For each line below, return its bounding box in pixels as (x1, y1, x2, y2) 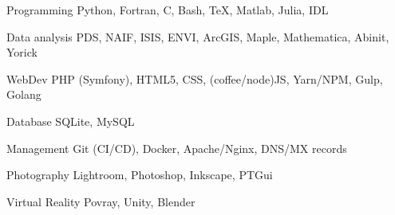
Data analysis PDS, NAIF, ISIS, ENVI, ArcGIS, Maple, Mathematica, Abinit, (6, 28, 389, 45)
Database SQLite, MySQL (6, 112, 135, 129)
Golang (6, 86, 41, 103)
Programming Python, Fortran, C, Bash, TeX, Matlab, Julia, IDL (6, 2, 329, 18)
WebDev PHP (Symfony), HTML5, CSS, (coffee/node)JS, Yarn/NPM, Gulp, (6, 70, 383, 87)
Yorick (6, 44, 38, 61)
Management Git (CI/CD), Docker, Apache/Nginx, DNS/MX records (6, 139, 347, 156)
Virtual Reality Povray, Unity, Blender (6, 193, 196, 209)
